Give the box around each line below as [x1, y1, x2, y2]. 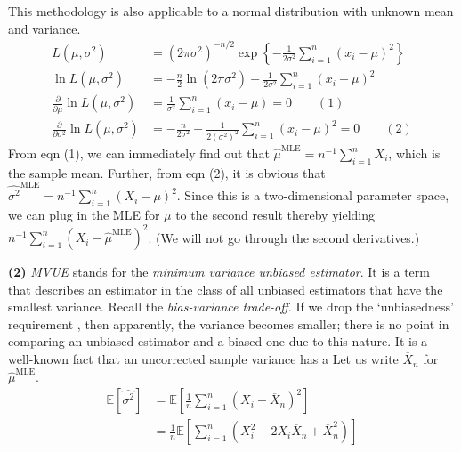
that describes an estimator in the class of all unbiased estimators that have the [8, 279, 443, 298]
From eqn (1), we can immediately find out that [8, 144, 270, 162]
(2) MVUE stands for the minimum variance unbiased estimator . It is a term [8, 262, 430, 281]
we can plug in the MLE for [8, 205, 160, 223]
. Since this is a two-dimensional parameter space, [176, 186, 449, 205]
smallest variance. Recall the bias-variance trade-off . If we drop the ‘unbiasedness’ [8, 297, 454, 316]
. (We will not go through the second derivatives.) [148, 228, 420, 246]
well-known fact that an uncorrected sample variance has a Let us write [8, 350, 399, 368]
